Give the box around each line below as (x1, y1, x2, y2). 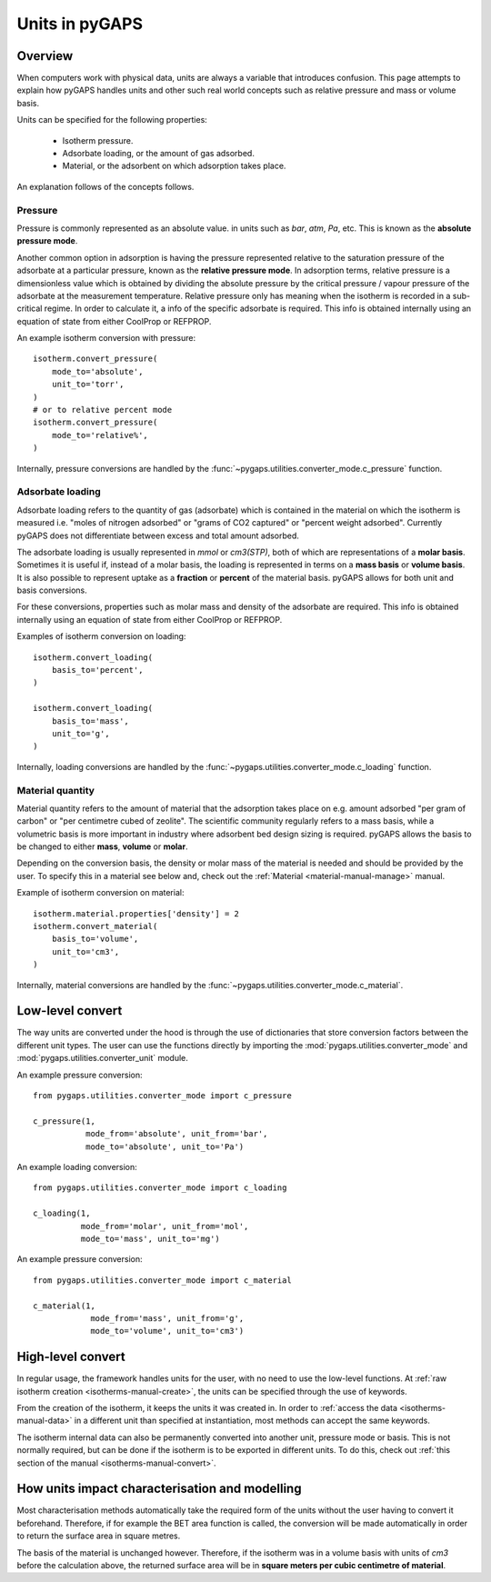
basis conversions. (16, 585, 88, 596)
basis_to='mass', (51, 716, 129, 726)
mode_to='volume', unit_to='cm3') (90, 1326, 245, 1337)
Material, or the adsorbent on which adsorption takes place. (62, 160, 286, 172)
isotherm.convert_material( (33, 921, 158, 932)
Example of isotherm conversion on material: (16, 887, 185, 898)
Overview (16, 48, 74, 64)
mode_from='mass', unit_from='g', (90, 1313, 245, 1323)
